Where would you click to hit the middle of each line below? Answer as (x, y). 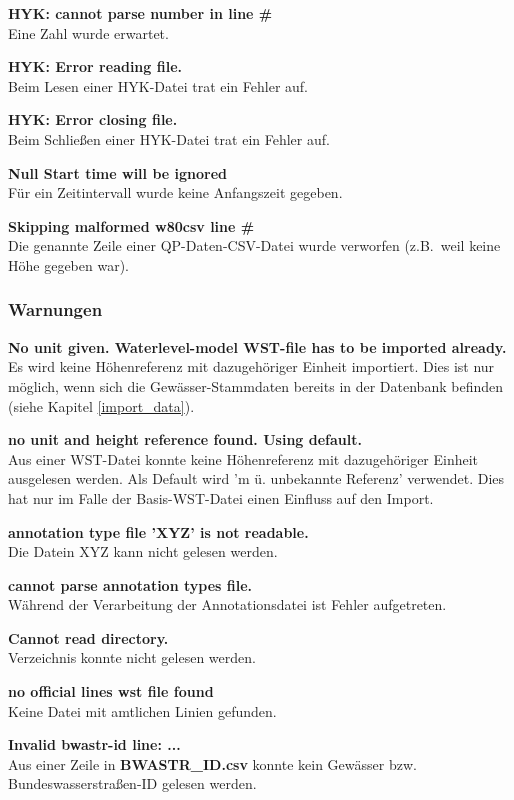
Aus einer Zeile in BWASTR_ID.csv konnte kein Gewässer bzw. (212, 763)
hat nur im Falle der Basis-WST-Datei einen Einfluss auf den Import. (221, 497)
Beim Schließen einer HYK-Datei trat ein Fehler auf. (169, 138)
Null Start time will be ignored (118, 172)
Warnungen (55, 309)
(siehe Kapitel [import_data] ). (101, 405)
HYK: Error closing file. (93, 119)
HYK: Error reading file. (95, 66)
